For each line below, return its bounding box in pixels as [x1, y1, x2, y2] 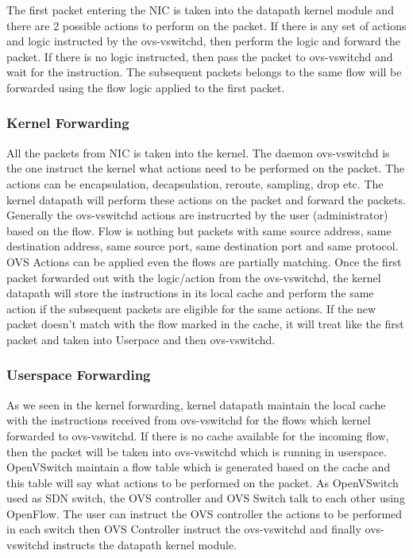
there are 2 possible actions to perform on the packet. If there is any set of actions [6, 17, 407, 33]
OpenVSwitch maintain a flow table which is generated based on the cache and [6, 459, 391, 475]
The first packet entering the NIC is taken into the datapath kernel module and [6, 2, 394, 17]
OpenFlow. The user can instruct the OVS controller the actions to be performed [6, 505, 403, 521]
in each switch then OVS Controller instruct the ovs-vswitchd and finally [6, 521, 361, 537]
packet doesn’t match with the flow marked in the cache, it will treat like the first [6, 316, 404, 332]
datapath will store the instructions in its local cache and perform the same [6, 285, 374, 301]
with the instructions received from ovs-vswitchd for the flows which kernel [6, 412, 371, 428]
